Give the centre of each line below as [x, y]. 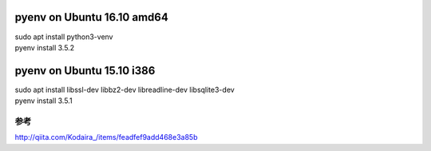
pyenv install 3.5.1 [43, 101]
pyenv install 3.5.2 [45, 47]
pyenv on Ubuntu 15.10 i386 [85, 71]
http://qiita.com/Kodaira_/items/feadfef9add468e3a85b [106, 137]
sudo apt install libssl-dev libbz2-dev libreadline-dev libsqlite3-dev [125, 89]
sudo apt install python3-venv [64, 37]
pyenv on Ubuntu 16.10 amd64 [92, 17]
